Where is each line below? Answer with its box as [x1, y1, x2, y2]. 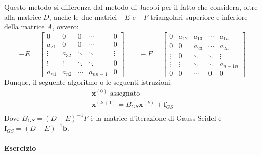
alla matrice [4, 11, 41, 22]
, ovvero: [52, 21, 79, 32]
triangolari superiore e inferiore [150, 11, 248, 22]
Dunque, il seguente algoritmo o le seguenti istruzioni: [4, 77, 172, 87]
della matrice [4, 21, 45, 32]
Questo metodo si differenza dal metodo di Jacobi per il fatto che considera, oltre [4, 2, 258, 12]
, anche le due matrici [49, 11, 117, 22]
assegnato [110, 89, 140, 97]
